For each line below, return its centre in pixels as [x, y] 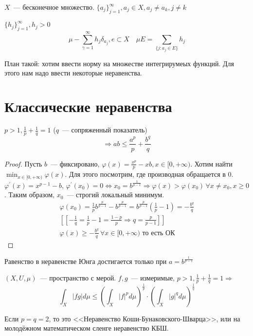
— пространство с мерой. [78, 277]
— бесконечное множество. [54, 7]
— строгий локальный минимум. [116, 195]
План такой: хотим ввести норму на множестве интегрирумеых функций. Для [119, 63]
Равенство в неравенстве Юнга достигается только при [86, 261]
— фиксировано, [75, 163]
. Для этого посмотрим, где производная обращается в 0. [149, 174]
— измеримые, [153, 277]
